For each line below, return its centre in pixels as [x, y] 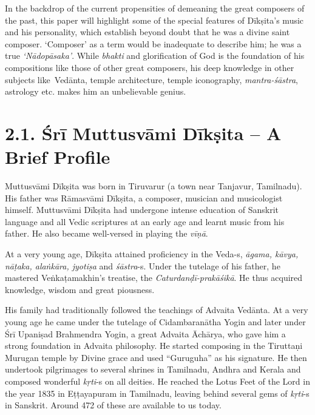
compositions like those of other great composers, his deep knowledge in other [150, 67]
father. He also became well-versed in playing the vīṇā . [107, 233]
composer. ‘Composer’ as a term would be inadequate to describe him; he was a [153, 43]
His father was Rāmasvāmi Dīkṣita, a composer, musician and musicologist [144, 197]
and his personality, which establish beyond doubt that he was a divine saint [147, 32]
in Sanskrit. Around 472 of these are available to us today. [113, 405]
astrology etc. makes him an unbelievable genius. [96, 91]
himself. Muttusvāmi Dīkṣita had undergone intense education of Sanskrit [142, 210]
